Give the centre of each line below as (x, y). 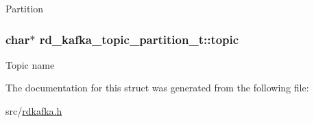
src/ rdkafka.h (34, 111)
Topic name (30, 64)
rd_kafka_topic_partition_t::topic (139, 39)
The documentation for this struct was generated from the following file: (157, 88)
